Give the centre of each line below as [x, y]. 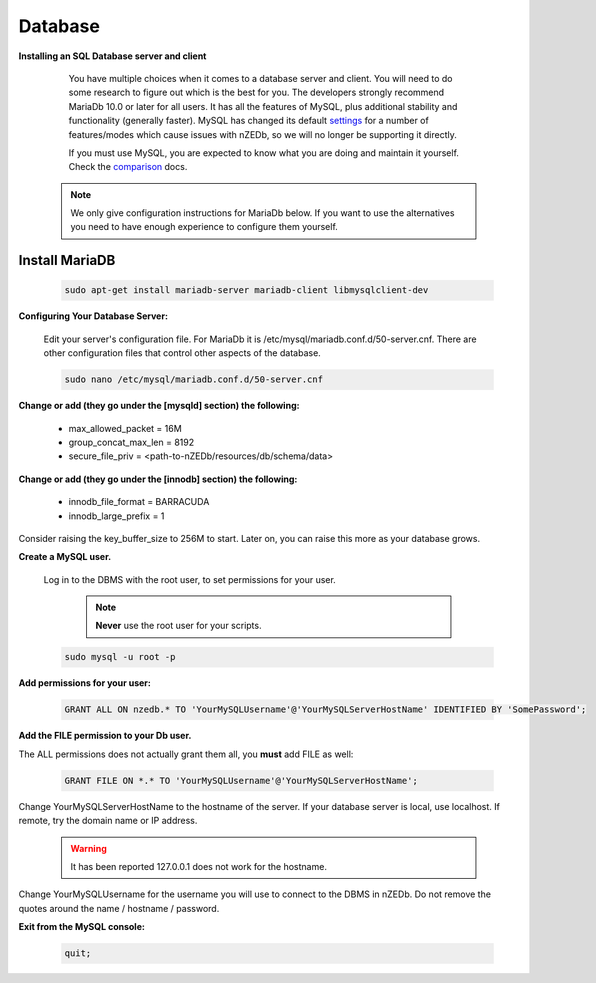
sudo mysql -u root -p [120, 657]
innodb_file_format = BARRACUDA [139, 502]
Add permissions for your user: [85, 683]
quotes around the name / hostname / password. [119, 908]
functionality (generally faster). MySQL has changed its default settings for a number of [248, 121]
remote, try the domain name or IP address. [108, 821]
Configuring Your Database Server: [93, 316]
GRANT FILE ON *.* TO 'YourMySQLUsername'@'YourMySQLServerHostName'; [241, 780]
